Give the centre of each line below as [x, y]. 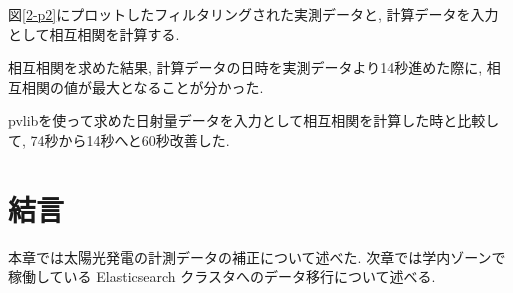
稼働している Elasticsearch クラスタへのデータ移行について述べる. [222, 276]
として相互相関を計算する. [94, 33]
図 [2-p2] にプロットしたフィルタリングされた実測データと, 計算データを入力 [253, 14]
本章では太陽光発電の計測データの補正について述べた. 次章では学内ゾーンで [257, 256]
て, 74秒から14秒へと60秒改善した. [119, 139]
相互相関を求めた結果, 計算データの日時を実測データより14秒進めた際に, [245, 67]
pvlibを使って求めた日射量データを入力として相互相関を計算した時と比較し [254, 120]
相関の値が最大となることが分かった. [142, 86]
